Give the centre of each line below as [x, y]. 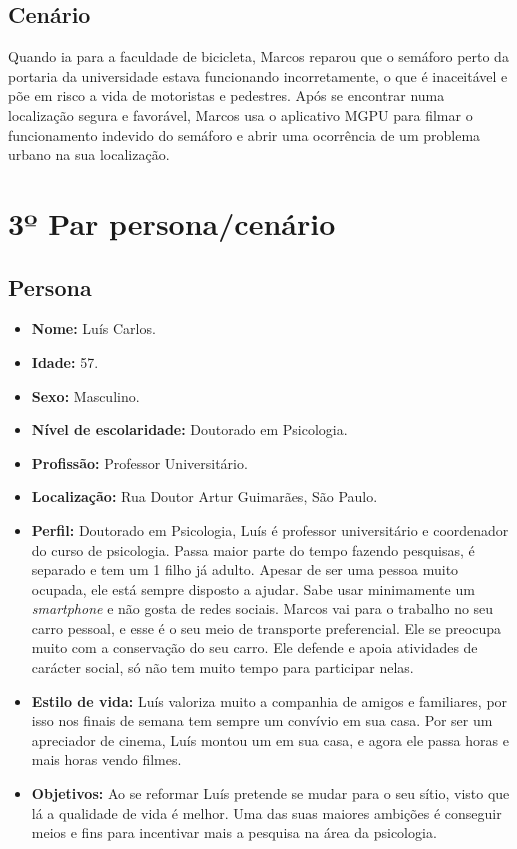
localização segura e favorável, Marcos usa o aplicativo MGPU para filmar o [240, 114]
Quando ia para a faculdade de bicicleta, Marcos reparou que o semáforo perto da [258, 56]
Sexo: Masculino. [85, 395]
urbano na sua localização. [89, 154]
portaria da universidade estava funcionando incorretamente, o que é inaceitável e [258, 75]
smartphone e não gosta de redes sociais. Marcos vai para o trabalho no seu [262, 608]
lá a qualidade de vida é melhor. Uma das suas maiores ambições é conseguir [266, 812]
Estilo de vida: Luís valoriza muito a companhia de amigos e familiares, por [269, 700]
